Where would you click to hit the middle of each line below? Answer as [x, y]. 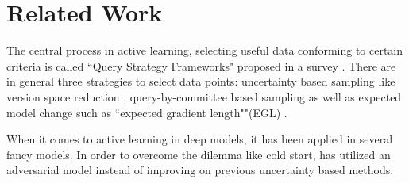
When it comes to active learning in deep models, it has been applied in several [200, 139]
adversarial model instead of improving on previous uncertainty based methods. [200, 170]
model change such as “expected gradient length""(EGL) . [147, 112]
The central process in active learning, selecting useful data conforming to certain [205, 50]
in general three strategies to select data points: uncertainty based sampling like [201, 81]
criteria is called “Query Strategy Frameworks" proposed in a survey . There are [201, 65]
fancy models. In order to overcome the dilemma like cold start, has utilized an [199, 154]
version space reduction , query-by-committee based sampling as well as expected [204, 96]
